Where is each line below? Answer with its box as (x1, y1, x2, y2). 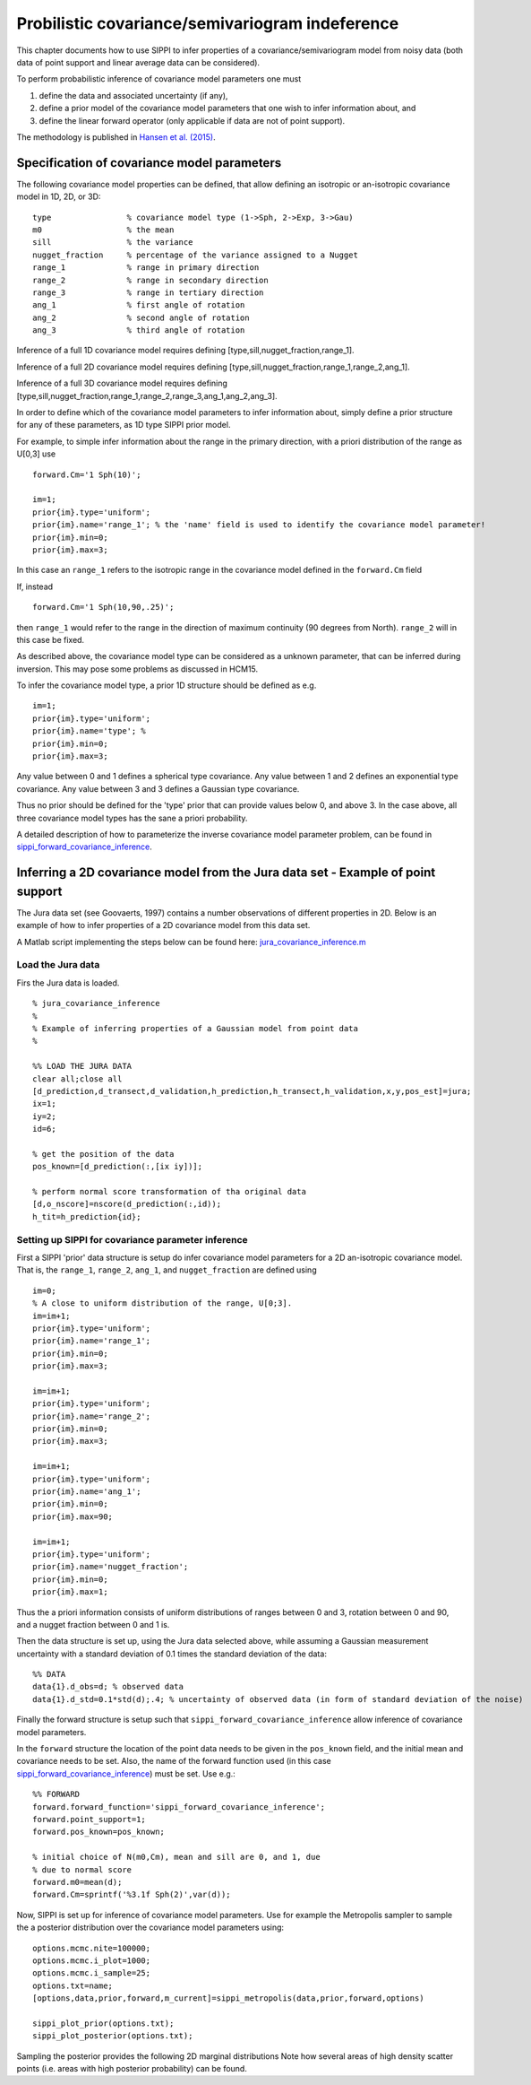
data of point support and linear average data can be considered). (16, 56, 260, 67)
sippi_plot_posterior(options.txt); (32, 2031, 193, 2041)
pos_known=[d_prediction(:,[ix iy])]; (32, 1161, 203, 1172)
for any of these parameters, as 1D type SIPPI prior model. (16, 420, 231, 430)
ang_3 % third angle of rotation (32, 326, 245, 335)
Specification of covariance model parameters (16, 155, 282, 170)
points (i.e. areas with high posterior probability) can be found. (16, 2063, 248, 2074)
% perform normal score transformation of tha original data (32, 1186, 306, 1197)
